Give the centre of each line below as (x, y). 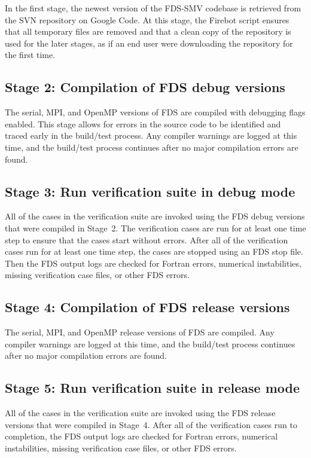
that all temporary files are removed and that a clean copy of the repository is (148, 31)
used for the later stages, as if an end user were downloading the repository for (149, 43)
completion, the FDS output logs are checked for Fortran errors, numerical (141, 436)
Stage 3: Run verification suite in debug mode (150, 191)
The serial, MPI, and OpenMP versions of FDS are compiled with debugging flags (155, 112)
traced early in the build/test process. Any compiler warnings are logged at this (151, 135)
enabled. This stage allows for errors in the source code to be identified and (143, 123)
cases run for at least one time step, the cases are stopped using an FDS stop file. (154, 251)
